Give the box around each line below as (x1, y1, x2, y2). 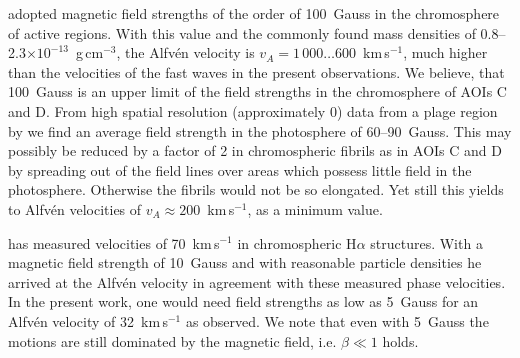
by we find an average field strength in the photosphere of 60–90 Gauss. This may (8, 120, 512, 141)
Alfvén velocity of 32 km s (8, 310, 168, 331)
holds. (382, 330, 419, 351)
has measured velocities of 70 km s (8, 232, 220, 253)
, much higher (403, 42, 488, 63)
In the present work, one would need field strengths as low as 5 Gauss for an (8, 291, 479, 312)
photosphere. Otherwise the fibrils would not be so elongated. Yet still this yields (8, 179, 504, 200)
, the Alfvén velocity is (116, 42, 255, 63)
